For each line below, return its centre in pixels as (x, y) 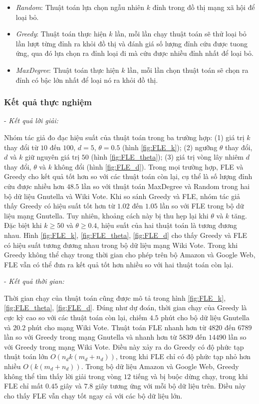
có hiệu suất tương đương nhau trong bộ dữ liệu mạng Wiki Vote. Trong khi (121, 245)
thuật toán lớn (26, 356)
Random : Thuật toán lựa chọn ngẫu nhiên (80, 7)
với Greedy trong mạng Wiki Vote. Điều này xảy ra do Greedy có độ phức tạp (124, 346)
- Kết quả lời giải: (31, 120)
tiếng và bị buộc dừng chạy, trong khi (190, 376)
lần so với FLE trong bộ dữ (202, 206)
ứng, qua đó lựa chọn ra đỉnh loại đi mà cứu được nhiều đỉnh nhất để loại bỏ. (134, 53)
